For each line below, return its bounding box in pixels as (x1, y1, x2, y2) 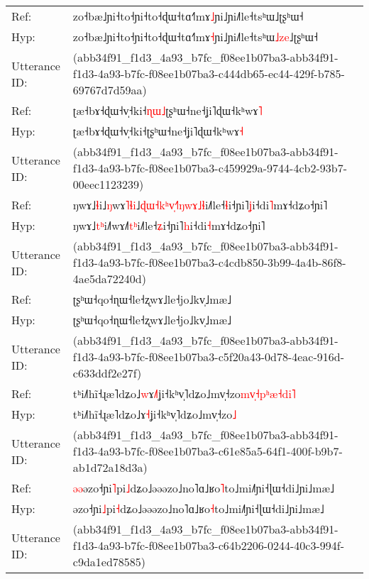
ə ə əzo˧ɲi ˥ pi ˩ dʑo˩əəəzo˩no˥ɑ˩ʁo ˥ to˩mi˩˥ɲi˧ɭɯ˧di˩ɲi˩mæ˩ (72, 480, 335, 496)
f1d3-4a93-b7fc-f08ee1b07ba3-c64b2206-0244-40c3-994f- (72, 537, 344, 553)
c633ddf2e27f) (72, 365, 142, 381)
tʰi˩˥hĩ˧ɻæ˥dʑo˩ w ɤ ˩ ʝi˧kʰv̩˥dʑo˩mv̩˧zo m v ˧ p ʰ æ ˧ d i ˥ (72, 385, 296, 402)
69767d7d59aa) (72, 82, 147, 98)
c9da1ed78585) (72, 553, 146, 570)
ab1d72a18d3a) (72, 459, 148, 475)
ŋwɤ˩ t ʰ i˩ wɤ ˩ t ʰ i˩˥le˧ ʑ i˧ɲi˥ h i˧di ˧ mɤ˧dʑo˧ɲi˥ (72, 217, 265, 233)
